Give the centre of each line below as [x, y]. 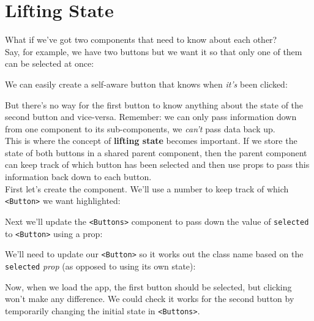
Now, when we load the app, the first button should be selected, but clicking [148, 286]
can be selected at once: [50, 63]
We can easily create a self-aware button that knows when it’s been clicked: [146, 84]
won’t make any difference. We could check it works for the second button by [150, 299]
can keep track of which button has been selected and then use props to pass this [157, 164]
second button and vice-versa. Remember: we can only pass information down [151, 117]
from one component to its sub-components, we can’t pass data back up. [140, 128]
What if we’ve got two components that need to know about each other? [141, 40]
